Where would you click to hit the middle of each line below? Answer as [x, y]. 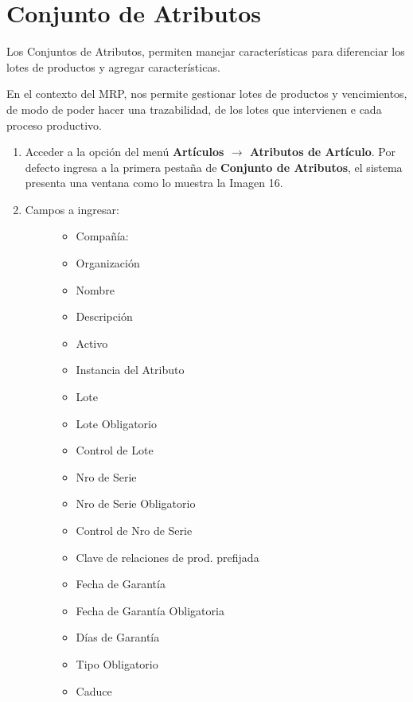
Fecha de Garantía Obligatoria [150, 610]
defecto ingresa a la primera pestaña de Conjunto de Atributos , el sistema [214, 167]
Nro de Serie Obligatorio [136, 503]
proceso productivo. [54, 125]
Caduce [94, 690]
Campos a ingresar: [72, 209]
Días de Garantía [118, 637]
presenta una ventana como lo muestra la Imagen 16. [154, 183]
